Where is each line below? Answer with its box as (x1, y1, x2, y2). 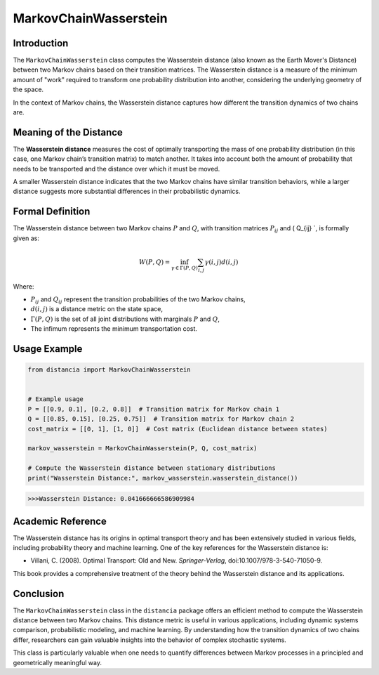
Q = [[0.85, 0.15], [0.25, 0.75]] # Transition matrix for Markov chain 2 (27, 415, 295, 423)
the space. (13, 85, 44, 94)
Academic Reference (13, 515, 107, 527)
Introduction (13, 37, 69, 49)
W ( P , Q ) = (139, 258, 171, 266)
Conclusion (13, 587, 65, 600)
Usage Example (13, 343, 83, 355)
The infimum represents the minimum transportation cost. (30, 325, 198, 333)
